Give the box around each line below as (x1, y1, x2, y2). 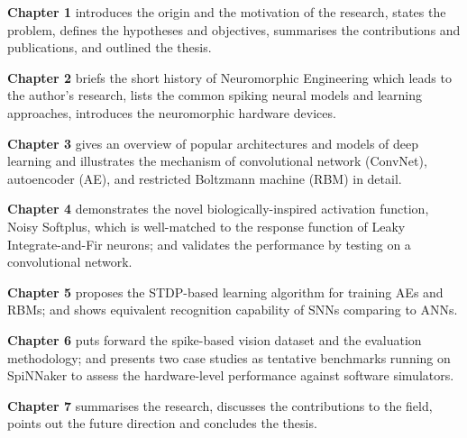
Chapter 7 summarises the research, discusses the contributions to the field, (7, 396, 433, 415)
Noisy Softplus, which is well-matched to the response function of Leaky (7, 216, 406, 235)
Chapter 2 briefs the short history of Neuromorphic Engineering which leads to (7, 68, 452, 87)
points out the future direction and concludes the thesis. (7, 414, 317, 433)
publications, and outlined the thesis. (7, 38, 212, 57)
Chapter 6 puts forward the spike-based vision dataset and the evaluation (7, 330, 422, 349)
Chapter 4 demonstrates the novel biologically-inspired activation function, (7, 199, 429, 218)
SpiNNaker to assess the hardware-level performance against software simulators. (7, 366, 454, 385)
